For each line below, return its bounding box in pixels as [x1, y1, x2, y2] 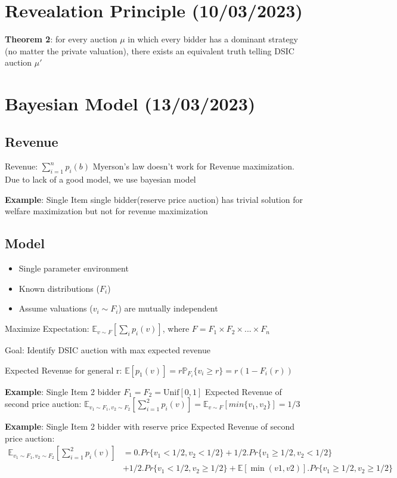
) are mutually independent [118, 302, 218, 314]
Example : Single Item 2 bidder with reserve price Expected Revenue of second [5, 420, 295, 433]
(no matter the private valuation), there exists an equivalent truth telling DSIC [5, 44, 294, 57]
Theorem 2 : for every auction [5, 33, 117, 45]
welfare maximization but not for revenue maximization [5, 205, 208, 217]
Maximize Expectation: [5, 322, 89, 335]
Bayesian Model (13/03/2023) [5, 91, 256, 116]
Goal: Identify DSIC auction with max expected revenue [5, 344, 210, 356]
